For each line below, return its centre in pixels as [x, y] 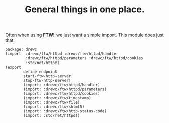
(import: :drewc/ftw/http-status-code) [65, 111]
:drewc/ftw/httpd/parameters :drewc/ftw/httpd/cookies [84, 58]
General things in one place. [85, 9]
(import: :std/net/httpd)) [52, 116]
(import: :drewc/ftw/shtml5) [54, 107]
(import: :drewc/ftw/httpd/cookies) [62, 94]
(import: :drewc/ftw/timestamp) [58, 98]
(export [13, 67]
